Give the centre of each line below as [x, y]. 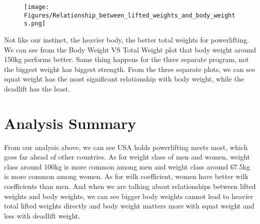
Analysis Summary [70, 123]
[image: [37, 7]
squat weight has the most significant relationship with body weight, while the [124, 79]
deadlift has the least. [37, 88]
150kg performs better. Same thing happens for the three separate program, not [126, 59]
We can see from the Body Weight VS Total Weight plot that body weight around [130, 49]
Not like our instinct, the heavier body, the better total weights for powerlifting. [126, 39]
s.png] [35, 24]
